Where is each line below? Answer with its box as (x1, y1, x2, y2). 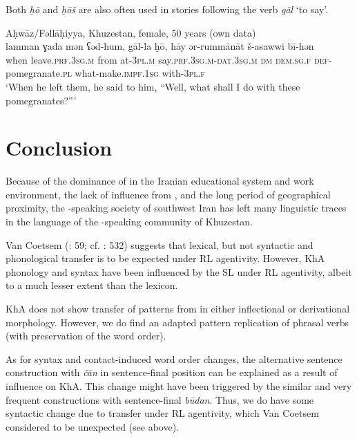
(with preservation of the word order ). (6, 328, 166, 343)
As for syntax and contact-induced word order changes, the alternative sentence (6, 351, 342, 366)
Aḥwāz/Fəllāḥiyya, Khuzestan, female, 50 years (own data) (6, 25, 256, 39)
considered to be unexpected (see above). (6, 419, 180, 433)
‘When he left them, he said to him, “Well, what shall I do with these (6, 79, 300, 93)
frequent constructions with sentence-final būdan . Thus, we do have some (6, 392, 314, 407)
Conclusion (6, 133, 113, 162)
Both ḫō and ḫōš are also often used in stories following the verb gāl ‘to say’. (6, 2, 329, 16)
